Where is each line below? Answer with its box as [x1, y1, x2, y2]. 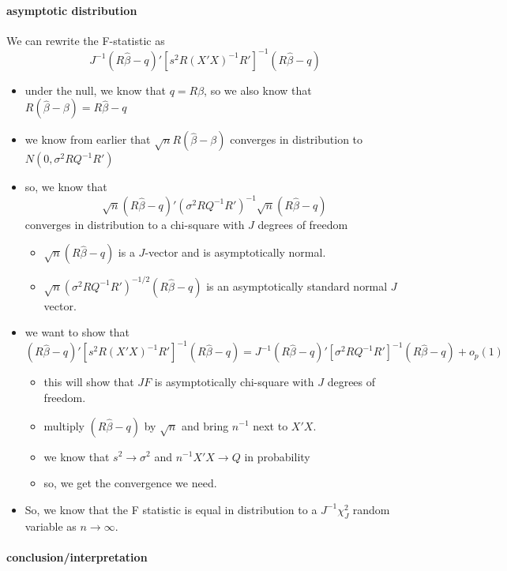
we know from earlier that [24, 131, 151, 148]
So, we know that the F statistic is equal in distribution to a [24, 501, 317, 517]
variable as [24, 517, 77, 534]
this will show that [43, 374, 134, 390]
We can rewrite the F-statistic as [6, 32, 165, 48]
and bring [181, 417, 229, 434]
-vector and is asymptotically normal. [145, 244, 326, 261]
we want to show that [24, 324, 130, 340]
